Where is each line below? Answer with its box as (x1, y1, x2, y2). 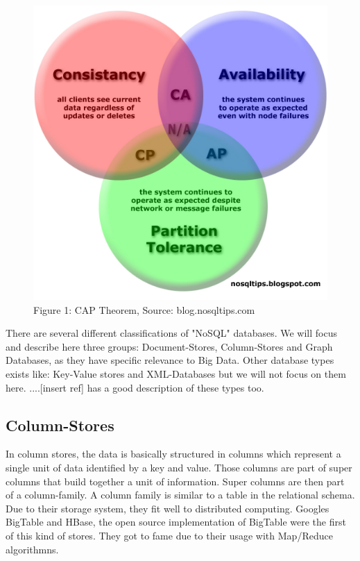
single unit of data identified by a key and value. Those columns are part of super (6, 460, 352, 474)
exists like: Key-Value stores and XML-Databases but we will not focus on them (6, 366, 346, 380)
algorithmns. (6, 542, 59, 556)
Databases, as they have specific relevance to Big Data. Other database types (6, 353, 334, 367)
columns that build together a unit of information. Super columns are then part (6, 474, 345, 488)
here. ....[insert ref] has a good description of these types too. (6, 380, 264, 394)
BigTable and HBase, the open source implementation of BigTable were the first (6, 514, 346, 529)
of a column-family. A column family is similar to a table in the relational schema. (6, 487, 355, 502)
